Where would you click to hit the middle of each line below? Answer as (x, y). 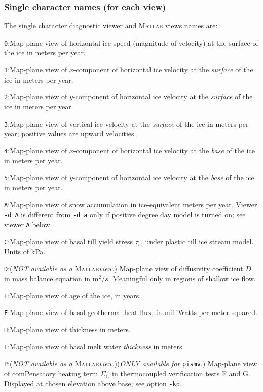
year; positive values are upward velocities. (70, 133)
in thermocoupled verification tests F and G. (181, 374)
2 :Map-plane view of (36, 96)
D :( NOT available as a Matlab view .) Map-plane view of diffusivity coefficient (124, 268)
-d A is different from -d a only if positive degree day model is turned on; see (125, 214)
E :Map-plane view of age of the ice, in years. (73, 295)
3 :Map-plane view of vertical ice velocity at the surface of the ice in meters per (126, 123)
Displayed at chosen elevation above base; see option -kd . (93, 383)
